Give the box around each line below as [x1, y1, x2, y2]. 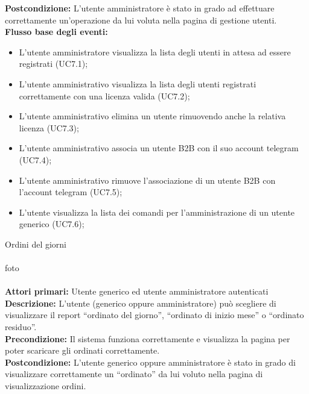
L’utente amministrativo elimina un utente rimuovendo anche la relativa [19, 110, 286, 122]
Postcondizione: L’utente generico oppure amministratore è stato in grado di [5, 355, 296, 368]
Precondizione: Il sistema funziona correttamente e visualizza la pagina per [5, 332, 290, 345]
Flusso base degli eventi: [5, 25, 108, 38]
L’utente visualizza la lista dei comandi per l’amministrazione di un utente [19, 205, 295, 218]
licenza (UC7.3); [19, 121, 79, 134]
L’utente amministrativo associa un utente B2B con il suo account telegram [19, 142, 299, 154]
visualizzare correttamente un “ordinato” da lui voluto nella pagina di [5, 367, 263, 380]
